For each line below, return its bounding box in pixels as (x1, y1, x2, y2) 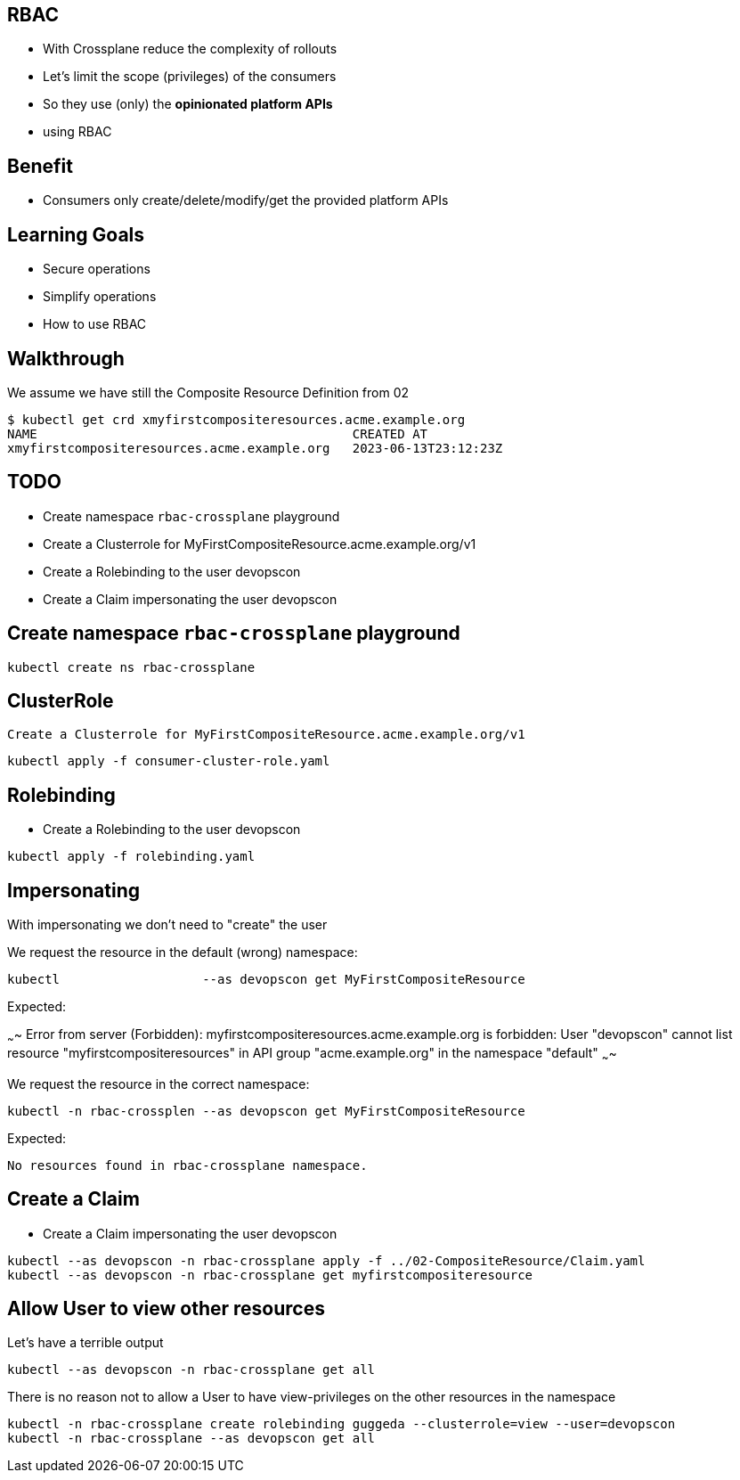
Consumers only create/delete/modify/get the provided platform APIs (43, 192, 449, 209)
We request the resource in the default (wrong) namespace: (7, 944, 358, 961)
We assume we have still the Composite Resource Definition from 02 (7, 384, 410, 400)
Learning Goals (7, 223, 145, 246)
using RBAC (43, 124, 112, 140)
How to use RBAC (43, 316, 147, 332)
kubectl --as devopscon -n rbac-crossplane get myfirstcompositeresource (7, 1267, 533, 1282)
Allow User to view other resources (7, 1297, 325, 1321)
